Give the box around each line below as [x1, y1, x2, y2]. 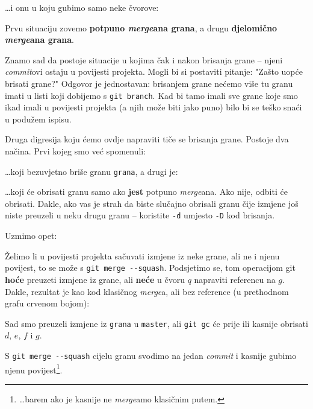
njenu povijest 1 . [5, 361, 63, 376]
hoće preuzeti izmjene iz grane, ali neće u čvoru [5, 273, 185, 285]
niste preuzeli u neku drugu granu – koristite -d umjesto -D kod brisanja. [5, 209, 275, 221]
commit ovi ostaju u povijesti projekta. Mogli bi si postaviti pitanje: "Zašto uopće [5, 65, 303, 78]
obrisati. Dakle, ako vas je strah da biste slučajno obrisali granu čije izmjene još [5, 197, 299, 209]
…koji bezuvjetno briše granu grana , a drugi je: [5, 165, 178, 177]
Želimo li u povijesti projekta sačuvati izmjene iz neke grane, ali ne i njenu [5, 249, 280, 262]
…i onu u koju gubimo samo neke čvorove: [5, 1, 159, 13]
